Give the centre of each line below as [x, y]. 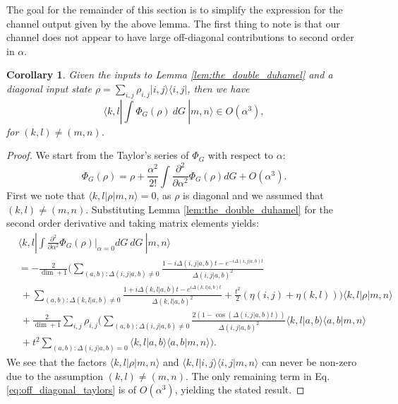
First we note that [46, 195]
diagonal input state [49, 88]
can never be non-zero [309, 362]
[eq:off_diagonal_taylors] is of [72, 390]
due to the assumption [55, 375]
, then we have [218, 88]
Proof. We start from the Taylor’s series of [98, 155]
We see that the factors [57, 362]
